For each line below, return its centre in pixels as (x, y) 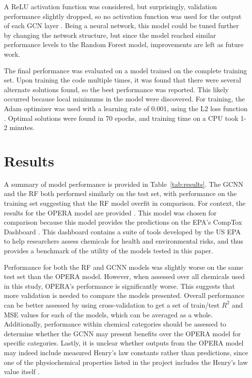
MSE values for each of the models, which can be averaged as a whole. (108, 314)
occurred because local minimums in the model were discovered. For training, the (125, 99)
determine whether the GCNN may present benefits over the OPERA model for (122, 333)
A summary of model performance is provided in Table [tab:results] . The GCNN (124, 184)
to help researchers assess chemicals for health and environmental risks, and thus (124, 241)
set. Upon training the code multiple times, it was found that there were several (123, 80)
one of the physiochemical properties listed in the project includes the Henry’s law (126, 362)
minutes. (22, 127)
